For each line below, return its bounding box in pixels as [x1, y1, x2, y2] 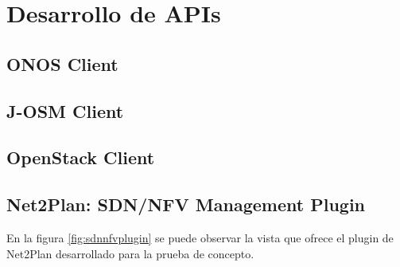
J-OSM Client [6, 98, 124, 123]
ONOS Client [6, 51, 118, 76]
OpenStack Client [6, 145, 155, 170]
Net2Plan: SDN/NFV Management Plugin [6, 192, 365, 217]
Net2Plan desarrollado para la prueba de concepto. [6, 245, 254, 261]
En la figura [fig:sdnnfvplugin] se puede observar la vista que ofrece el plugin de [6, 229, 394, 245]
